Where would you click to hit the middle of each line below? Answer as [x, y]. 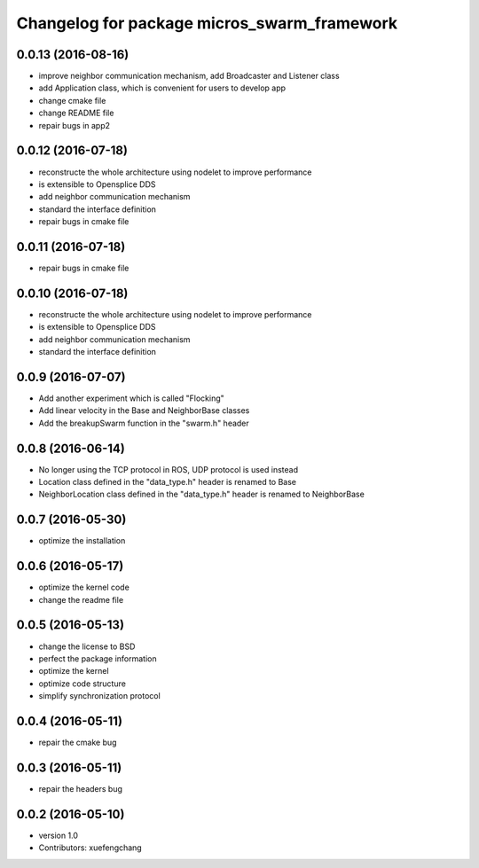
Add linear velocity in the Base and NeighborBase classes [144, 411]
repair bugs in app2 [75, 125]
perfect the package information [98, 658]
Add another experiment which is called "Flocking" [132, 398]
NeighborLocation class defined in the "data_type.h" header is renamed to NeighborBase [202, 494]
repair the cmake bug [78, 743]
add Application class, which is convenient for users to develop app [162, 88]
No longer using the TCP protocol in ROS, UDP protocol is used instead [169, 469]
